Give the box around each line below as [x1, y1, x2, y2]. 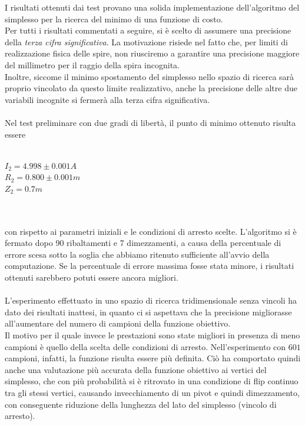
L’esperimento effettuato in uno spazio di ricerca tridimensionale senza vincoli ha [5, 294, 297, 307]
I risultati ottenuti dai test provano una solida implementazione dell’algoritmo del [5, 1, 300, 13]
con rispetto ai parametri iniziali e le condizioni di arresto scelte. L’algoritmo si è [5, 225, 297, 237]
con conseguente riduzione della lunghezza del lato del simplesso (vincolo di [5, 398, 277, 410]
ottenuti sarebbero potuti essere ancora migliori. [5, 271, 178, 284]
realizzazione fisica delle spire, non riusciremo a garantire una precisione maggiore [5, 47, 300, 59]
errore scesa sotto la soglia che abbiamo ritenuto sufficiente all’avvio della [5, 248, 270, 260]
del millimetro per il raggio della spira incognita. [5, 58, 180, 71]
